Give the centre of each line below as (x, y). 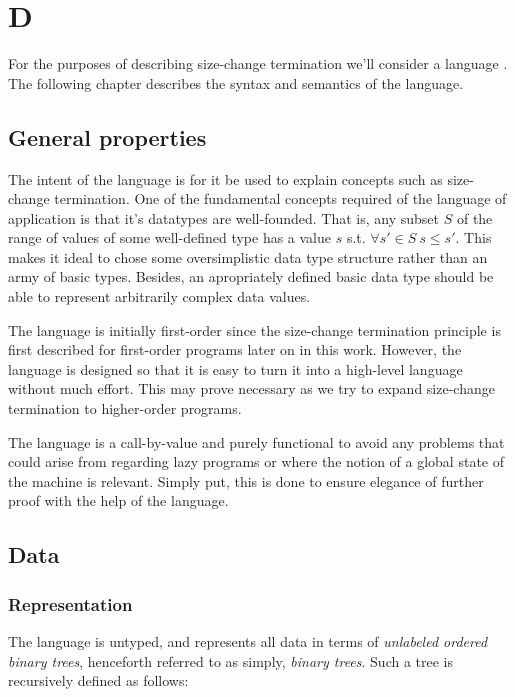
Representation (70, 603)
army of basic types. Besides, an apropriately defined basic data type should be (251, 276)
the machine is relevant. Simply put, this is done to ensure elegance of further (246, 480)
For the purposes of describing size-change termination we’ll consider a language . (258, 63)
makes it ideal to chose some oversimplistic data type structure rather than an (248, 256)
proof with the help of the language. (118, 500)
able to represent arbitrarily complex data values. (159, 296)
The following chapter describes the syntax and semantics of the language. (236, 82)
